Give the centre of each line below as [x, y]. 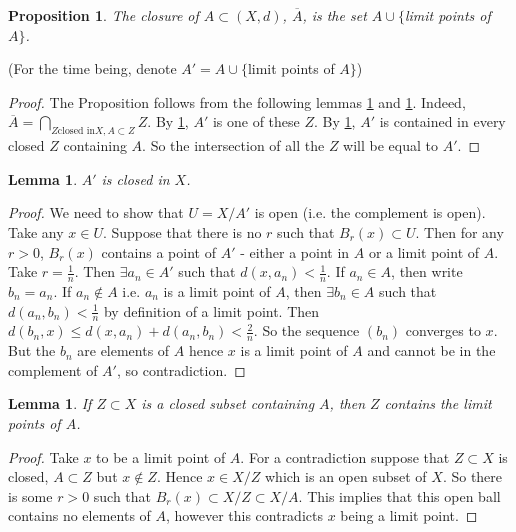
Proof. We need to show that [96, 212]
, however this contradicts [244, 515]
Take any [36, 231]
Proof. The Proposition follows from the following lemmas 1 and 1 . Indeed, [237, 101]
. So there [472, 476]
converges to [443, 330]
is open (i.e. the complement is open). [370, 212]
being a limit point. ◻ [409, 515]
